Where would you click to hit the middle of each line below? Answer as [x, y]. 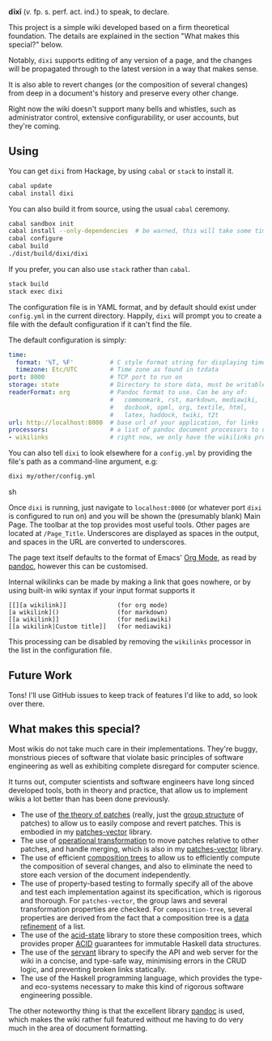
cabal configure [36, 239]
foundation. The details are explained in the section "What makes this [124, 36]
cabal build [28, 246]
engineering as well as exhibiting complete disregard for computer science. [134, 766]
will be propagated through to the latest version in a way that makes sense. [134, 69]
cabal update [30, 185]
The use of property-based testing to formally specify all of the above [136, 883]
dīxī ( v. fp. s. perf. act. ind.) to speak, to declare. [89, 12]
